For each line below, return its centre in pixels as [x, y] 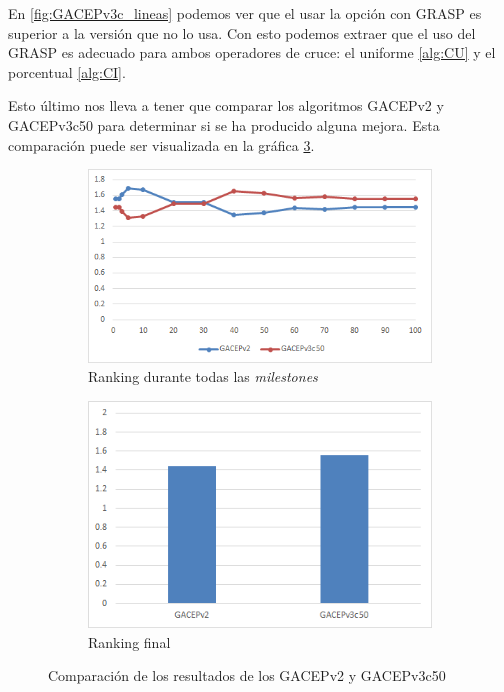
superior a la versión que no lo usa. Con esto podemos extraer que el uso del [242, 32]
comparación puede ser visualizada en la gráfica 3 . [161, 144]
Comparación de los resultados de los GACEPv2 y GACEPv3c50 [247, 675]
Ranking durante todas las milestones [203, 376]
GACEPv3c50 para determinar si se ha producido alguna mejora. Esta [224, 124]
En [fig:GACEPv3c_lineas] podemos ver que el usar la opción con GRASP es [245, 13]
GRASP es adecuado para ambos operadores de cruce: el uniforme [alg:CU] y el [252, 52]
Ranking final [129, 641]
